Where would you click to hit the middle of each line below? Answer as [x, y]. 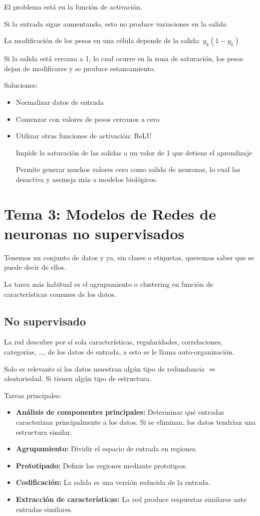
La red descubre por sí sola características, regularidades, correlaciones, [113, 342]
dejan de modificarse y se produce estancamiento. [80, 68]
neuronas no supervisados [94, 233]
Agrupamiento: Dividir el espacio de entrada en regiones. [106, 449]
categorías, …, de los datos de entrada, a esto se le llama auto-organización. [119, 352]
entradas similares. [44, 509]
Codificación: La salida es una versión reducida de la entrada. [113, 482]
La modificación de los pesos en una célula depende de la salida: [102, 40]
